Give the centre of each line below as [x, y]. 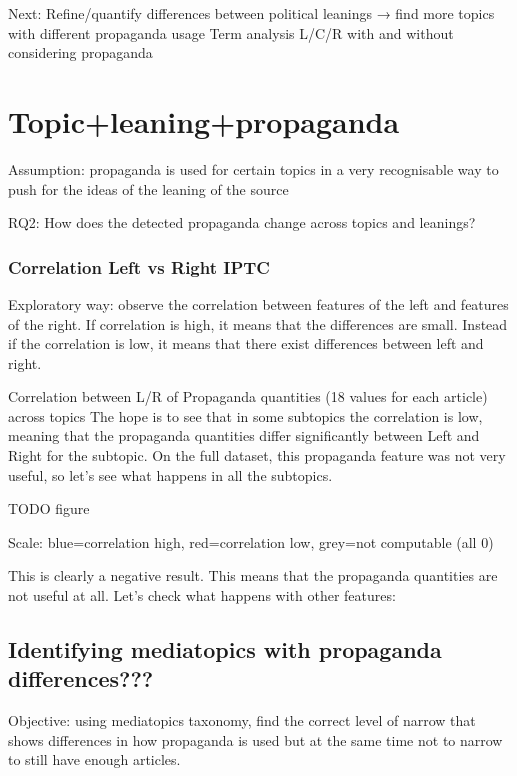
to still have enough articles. [94, 759]
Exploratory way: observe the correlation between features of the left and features [258, 303]
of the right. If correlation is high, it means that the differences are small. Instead [258, 323]
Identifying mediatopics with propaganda [225, 649]
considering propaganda [80, 52]
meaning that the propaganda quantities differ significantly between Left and [244, 435]
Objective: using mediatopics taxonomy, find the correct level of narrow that [242, 720]
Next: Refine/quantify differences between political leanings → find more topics [251, 13]
